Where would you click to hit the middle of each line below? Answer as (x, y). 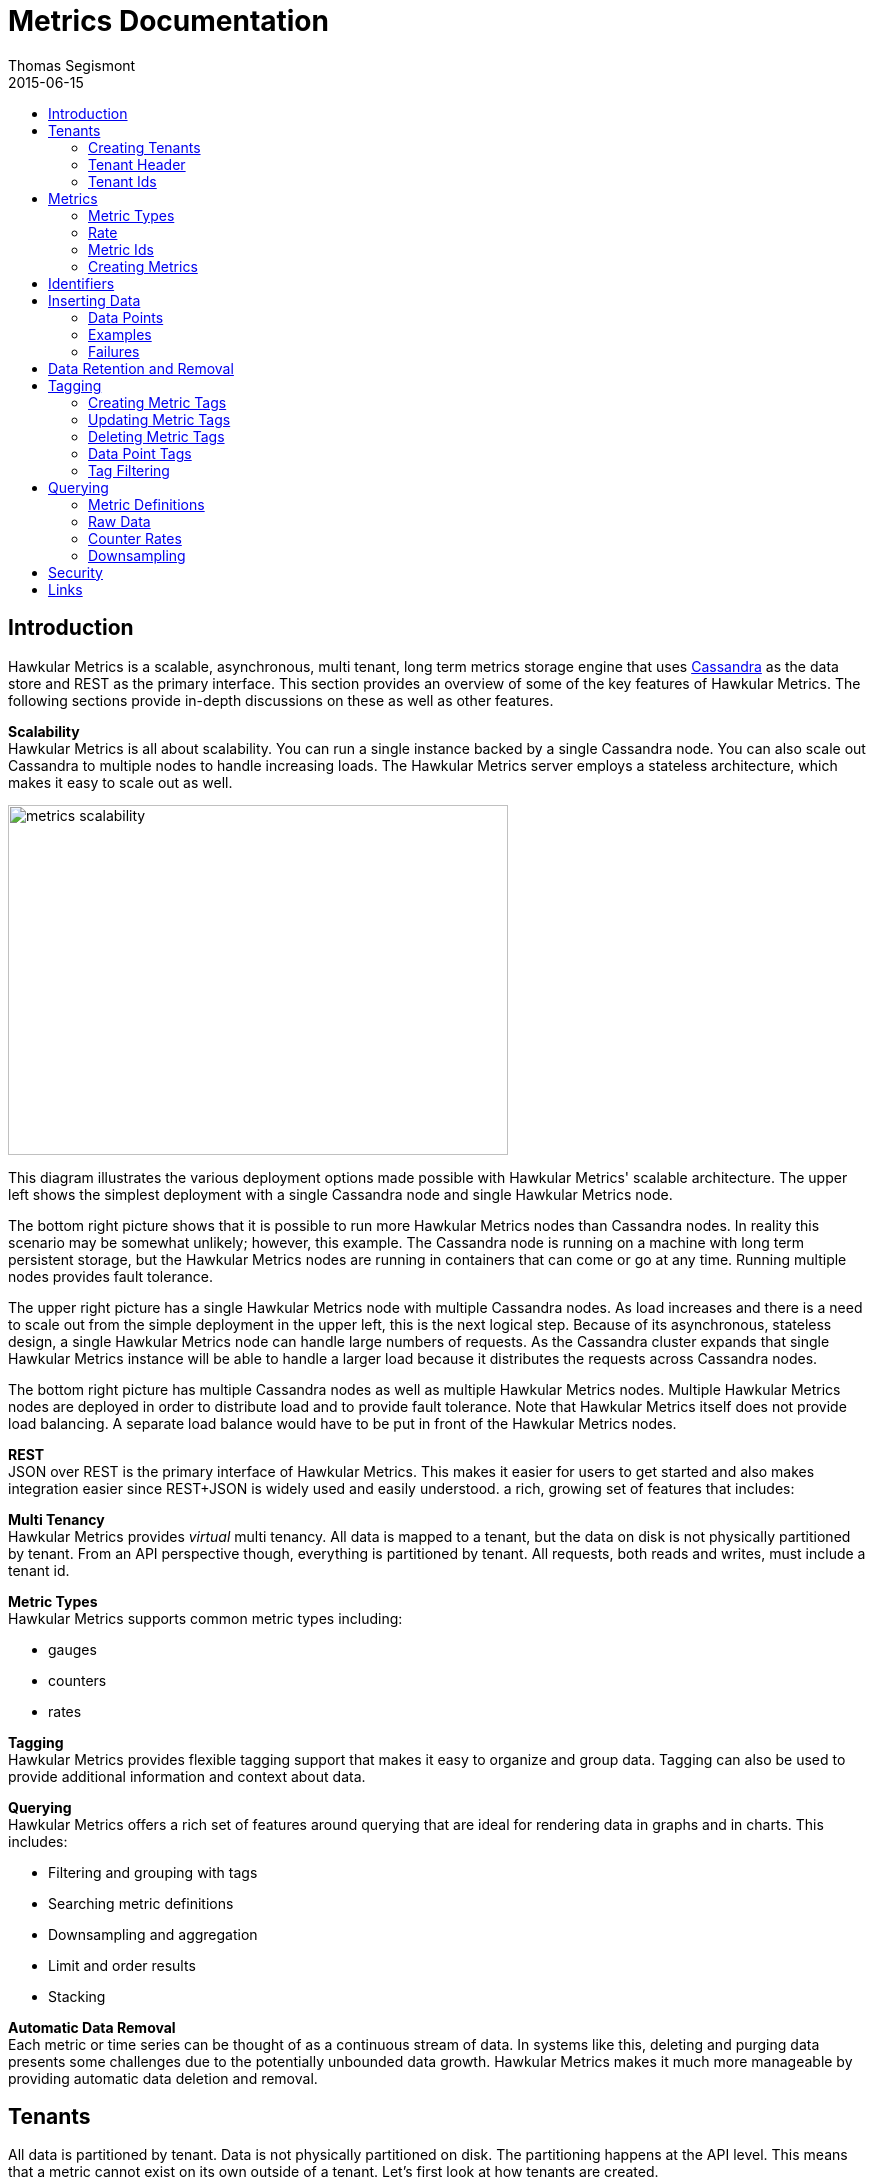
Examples (120, 334)
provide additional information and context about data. (187, 1776)
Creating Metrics (143, 266)
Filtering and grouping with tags (153, 1872)
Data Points (126, 317)
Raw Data (119, 521)
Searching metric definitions (141, 1903)
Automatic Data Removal (92, 2027)
